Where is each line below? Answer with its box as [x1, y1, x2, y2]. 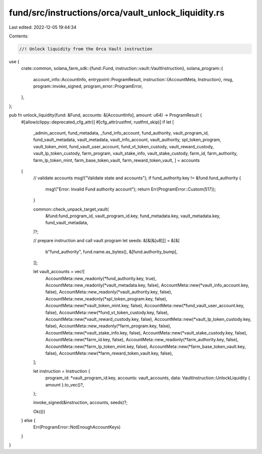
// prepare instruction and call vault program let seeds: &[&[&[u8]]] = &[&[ [33, 238, 180, 244]
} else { [21, 418, 36, 423]
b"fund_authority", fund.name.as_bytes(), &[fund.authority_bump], [45, 248, 178, 255]
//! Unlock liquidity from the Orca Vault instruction [19, 46, 152, 52]
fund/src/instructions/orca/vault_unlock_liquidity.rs [9, 7, 225, 18]
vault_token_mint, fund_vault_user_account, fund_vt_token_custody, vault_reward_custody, [33, 143, 214, 149]
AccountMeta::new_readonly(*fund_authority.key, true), [45, 275, 157, 281]
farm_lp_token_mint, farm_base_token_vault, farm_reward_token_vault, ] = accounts [33, 157, 200, 163]
